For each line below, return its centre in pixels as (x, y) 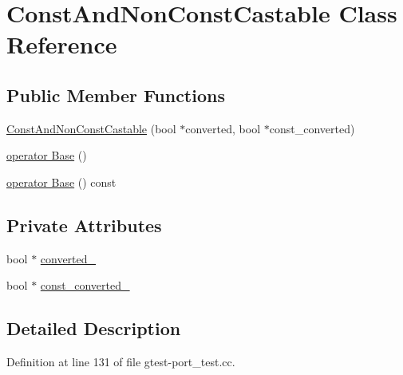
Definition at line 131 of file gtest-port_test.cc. (121, 362)
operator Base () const (61, 182)
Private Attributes (84, 225)
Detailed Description (94, 328)
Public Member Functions (116, 95)
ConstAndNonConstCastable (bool (91, 128)
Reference (62, 44)
